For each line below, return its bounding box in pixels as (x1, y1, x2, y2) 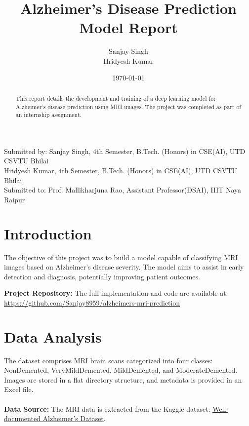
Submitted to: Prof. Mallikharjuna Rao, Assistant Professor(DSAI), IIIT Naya (4, 185, 242, 195)
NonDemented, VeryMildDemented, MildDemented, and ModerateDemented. (4, 365, 238, 375)
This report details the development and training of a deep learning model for (15, 94, 216, 102)
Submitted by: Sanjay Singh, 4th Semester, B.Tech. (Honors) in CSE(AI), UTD (4, 146, 246, 156)
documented (4, 413, 41, 424)
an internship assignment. (15, 111, 82, 119)
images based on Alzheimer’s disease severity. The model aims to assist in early (4, 262, 244, 272)
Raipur (4, 194, 25, 204)
